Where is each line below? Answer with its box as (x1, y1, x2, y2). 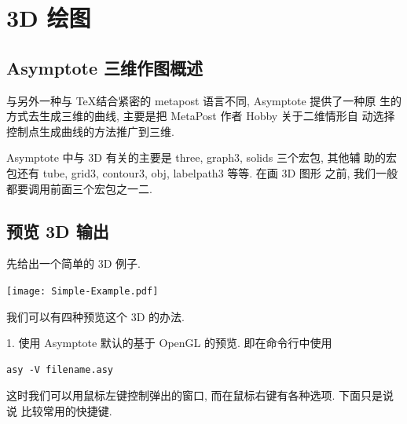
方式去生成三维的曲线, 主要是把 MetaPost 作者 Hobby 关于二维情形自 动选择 (6, 108, 395, 124)
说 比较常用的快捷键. (6, 402, 112, 419)
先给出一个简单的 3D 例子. (6, 255, 141, 272)
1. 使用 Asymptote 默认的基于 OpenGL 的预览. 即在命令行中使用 (6, 334, 332, 351)
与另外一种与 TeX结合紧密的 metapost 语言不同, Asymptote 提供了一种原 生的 (6, 92, 401, 108)
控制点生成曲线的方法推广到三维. (6, 122, 174, 139)
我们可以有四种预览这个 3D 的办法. (6, 308, 185, 324)
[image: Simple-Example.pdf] (6, 285, 159, 297)
